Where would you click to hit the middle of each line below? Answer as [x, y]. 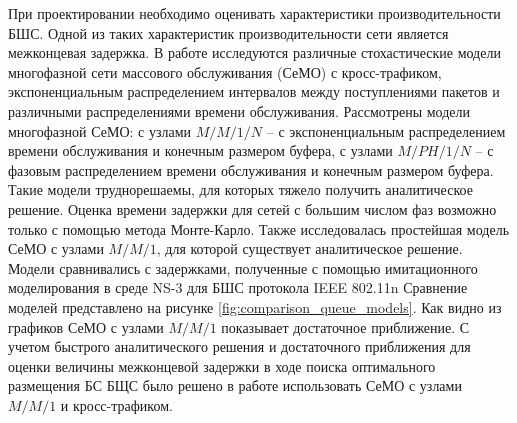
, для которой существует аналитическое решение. [309, 248]
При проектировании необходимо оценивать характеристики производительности [254, 13]
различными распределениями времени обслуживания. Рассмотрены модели [239, 110]
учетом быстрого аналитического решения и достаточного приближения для [239, 346]
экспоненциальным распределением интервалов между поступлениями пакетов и [254, 91]
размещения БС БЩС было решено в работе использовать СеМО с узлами [235, 385]
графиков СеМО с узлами [86, 326]
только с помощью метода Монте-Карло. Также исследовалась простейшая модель [259, 228]
